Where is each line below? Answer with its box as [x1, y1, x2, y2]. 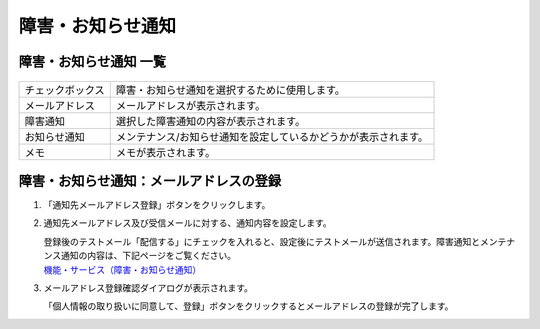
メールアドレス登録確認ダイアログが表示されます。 [43, 282, 254, 294]
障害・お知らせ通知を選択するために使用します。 [115, 83, 345, 97]
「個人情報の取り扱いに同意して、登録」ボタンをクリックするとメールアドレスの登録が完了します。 [43, 300, 454, 312]
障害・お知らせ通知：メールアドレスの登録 [18, 172, 282, 189]
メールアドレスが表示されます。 [115, 98, 266, 112]
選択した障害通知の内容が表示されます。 [115, 114, 306, 128]
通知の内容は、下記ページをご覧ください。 [60, 250, 237, 262]
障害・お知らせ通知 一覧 [18, 53, 167, 70]
